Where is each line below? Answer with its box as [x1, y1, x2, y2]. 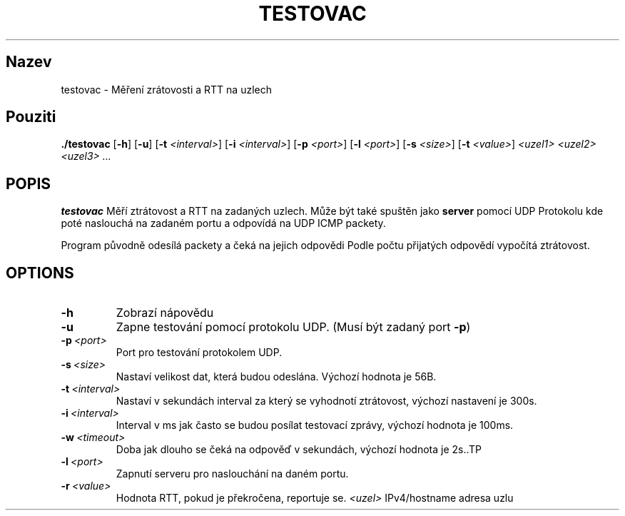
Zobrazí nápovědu [116, 305, 214, 320]
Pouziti [6, 108, 56, 126]
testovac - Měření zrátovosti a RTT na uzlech [61, 83, 272, 96]
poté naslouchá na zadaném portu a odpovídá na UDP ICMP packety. [61, 217, 386, 230]
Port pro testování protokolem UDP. [116, 346, 283, 359]
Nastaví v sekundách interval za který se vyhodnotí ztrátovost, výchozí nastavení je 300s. [116, 395, 537, 408]
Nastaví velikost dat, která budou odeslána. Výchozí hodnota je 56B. [116, 370, 437, 383]
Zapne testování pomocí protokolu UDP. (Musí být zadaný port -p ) [116, 320, 471, 335]
